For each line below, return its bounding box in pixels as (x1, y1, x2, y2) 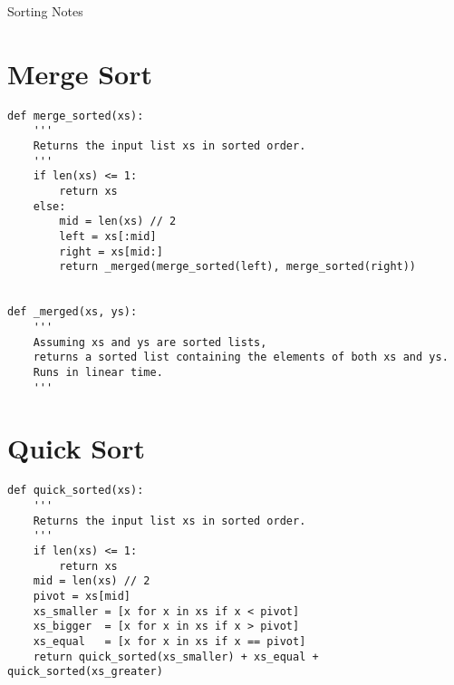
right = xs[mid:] (59, 245, 163, 258)
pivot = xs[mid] (33, 589, 131, 603)
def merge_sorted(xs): (7, 109, 144, 122)
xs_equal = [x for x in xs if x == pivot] (33, 634, 306, 648)
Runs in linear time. (33, 365, 163, 379)
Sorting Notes (7, 2, 83, 20)
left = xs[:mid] (59, 229, 157, 243)
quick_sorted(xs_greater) (7, 665, 163, 679)
